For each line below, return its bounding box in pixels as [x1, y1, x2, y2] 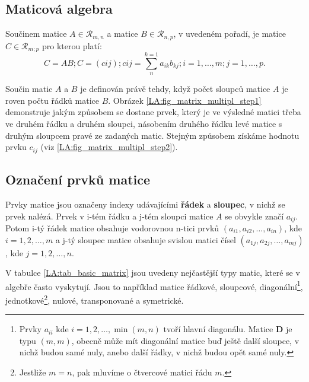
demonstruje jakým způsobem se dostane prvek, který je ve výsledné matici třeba [5, 106, 301, 118]
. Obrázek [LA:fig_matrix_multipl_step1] [108, 94, 262, 106]
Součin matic [5, 82, 53, 95]
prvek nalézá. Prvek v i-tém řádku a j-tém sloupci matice [5, 209, 214, 222]
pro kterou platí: [42, 39, 102, 52]
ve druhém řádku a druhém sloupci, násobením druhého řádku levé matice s [5, 117, 282, 130]
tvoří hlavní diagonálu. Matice [163, 323, 273, 335]
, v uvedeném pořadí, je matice [173, 27, 286, 40]
